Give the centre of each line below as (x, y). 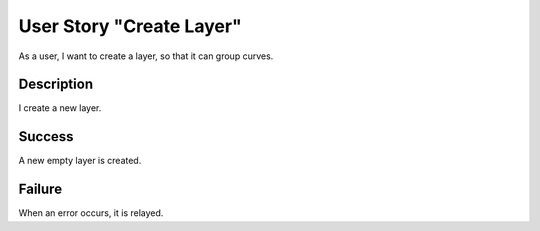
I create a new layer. (60, 108)
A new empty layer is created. (80, 161)
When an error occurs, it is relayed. (91, 213)
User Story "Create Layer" (130, 26)
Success (46, 136)
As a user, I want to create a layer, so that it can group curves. (146, 56)
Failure (40, 189)
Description (56, 84)
